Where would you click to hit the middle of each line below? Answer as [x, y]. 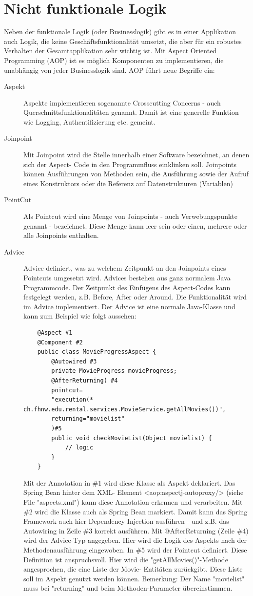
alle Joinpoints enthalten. [61, 235]
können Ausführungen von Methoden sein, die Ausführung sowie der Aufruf [136, 174]
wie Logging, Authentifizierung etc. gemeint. [89, 121]
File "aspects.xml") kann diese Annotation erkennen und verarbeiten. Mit [133, 502]
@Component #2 [60, 342]
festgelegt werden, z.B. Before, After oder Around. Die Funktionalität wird [135, 297]
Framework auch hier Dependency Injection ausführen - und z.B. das [126, 521]
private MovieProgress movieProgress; [114, 371]
